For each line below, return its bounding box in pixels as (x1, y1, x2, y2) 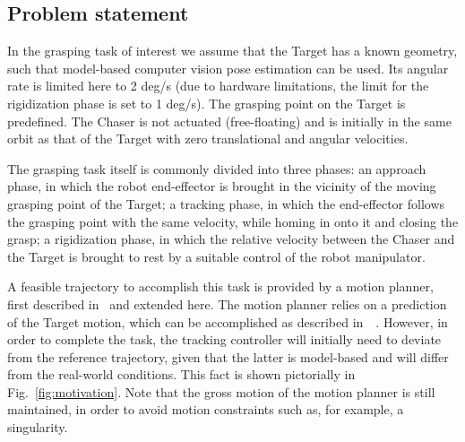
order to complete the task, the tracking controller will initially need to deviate (7, 330, 442, 349)
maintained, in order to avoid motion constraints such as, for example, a (7, 400, 404, 419)
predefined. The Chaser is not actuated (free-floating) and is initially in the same (7, 111, 452, 130)
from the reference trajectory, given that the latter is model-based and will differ (7, 347, 449, 366)
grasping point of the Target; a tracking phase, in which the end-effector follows (7, 194, 445, 212)
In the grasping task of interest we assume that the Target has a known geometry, (7, 41, 458, 60)
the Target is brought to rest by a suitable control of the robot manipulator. (7, 247, 426, 265)
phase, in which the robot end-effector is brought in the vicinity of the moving (7, 177, 436, 195)
